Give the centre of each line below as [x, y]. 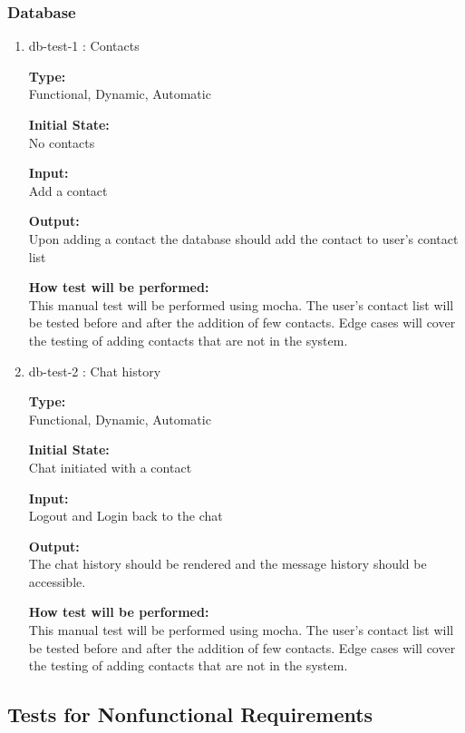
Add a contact [68, 190]
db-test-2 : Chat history [95, 371]
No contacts [62, 142]
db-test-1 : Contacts [84, 46]
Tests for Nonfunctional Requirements [190, 714]
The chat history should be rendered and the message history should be [228, 564]
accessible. [57, 581]
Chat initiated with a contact [110, 467]
